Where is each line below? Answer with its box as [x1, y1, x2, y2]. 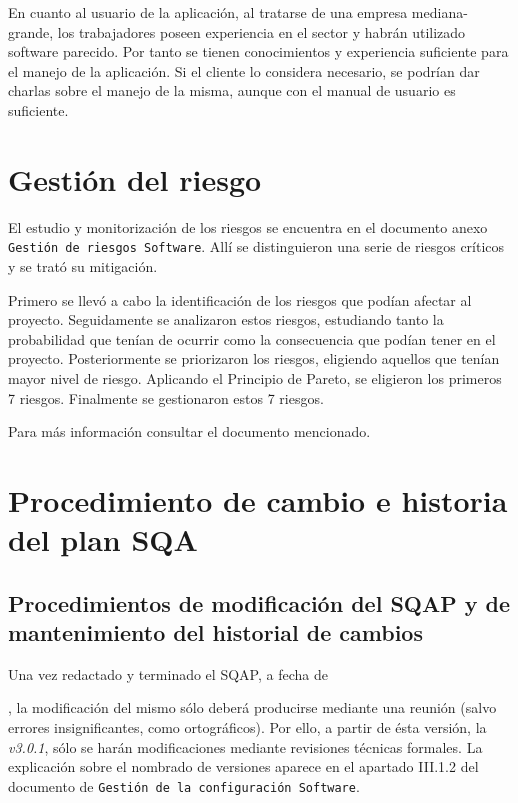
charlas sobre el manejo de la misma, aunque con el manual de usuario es [8, 80, 456, 101]
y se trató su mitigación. [8, 255, 158, 276]
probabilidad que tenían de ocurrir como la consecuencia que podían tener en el [8, 328, 496, 349]
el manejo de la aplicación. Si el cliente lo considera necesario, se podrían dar [8, 60, 480, 81]
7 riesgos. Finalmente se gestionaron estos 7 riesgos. [8, 387, 324, 408]
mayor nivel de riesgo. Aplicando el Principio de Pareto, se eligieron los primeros [8, 367, 502, 388]
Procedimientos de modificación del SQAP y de [8, 587, 511, 618]
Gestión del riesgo [8, 158, 262, 199]
